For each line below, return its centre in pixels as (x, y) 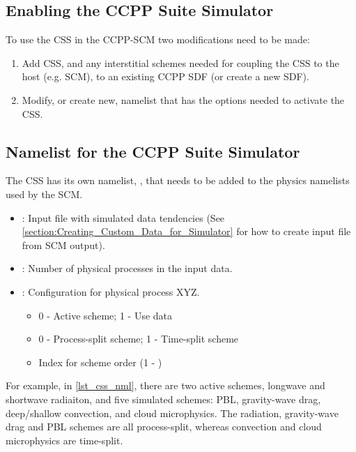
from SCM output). (63, 244)
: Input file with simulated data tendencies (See (123, 217)
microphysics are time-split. (64, 440)
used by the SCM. (44, 194)
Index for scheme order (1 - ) (100, 362)
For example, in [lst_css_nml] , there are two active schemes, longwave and (165, 385)
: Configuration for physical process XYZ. (111, 291)
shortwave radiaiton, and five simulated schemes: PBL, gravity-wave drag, (163, 399)
